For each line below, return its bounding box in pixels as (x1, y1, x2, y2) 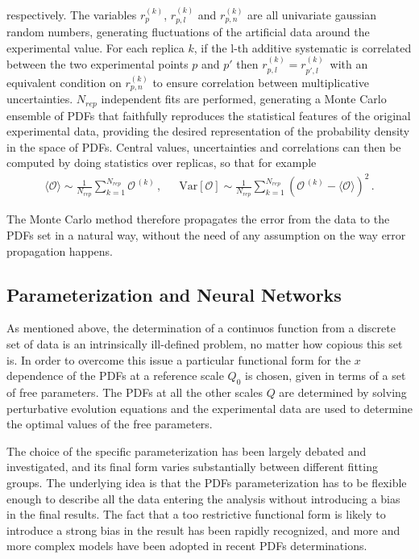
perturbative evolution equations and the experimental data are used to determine (6, 399, 413, 416)
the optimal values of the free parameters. (6, 415, 213, 432)
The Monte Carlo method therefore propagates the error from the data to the (6, 211, 390, 227)
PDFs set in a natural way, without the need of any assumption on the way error (6, 227, 406, 244)
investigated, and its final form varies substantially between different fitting (6, 458, 378, 475)
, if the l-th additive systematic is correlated (193, 39, 412, 56)
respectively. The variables (6, 6, 137, 23)
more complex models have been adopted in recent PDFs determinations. (6, 537, 367, 554)
